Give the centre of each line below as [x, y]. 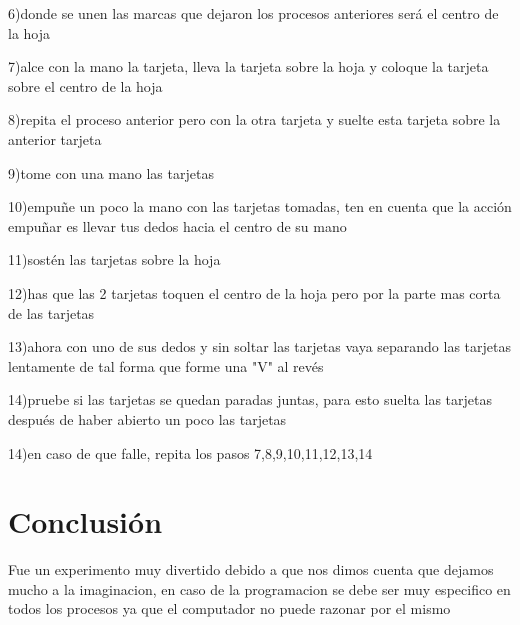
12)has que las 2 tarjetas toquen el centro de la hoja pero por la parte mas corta [254, 292]
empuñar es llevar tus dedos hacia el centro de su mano [177, 225]
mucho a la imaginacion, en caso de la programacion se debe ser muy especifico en [259, 588]
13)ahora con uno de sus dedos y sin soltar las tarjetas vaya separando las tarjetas [259, 346]
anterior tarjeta [55, 138]
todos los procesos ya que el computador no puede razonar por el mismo [229, 608]
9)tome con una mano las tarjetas [111, 172]
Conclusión [85, 521]
